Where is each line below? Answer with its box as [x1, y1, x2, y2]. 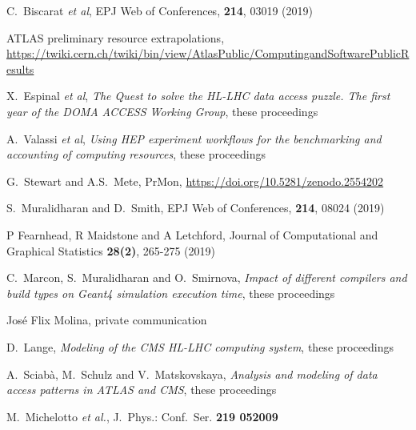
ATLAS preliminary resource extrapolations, [6, 29, 225, 46]
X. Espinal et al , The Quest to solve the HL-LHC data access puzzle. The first [6, 87, 390, 104]
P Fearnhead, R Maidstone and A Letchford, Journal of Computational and [6, 226, 378, 243]
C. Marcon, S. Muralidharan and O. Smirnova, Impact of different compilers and [6, 269, 407, 286]
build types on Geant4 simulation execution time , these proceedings [6, 284, 335, 301]
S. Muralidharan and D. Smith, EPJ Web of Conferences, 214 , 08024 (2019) [6, 199, 385, 216]
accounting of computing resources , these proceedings [6, 146, 266, 163]
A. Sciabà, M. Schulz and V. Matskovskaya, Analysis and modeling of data [6, 365, 378, 382]
